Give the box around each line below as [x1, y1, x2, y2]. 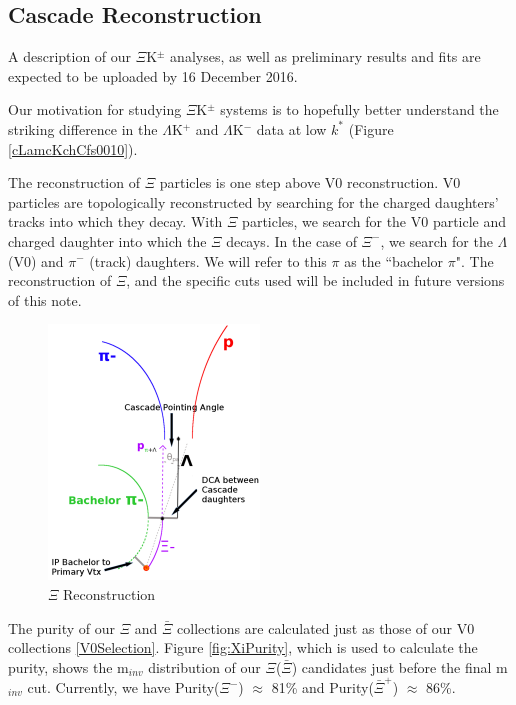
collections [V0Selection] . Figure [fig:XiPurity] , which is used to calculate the [8, 637, 478, 658]
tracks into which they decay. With [8, 211, 223, 232]
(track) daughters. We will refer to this [89, 250, 327, 271]
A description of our [8, 46, 132, 67]
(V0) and [8, 250, 64, 271]
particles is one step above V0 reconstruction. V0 [159, 172, 461, 193]
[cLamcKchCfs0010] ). [8, 138, 138, 159]
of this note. [8, 289, 82, 310]
